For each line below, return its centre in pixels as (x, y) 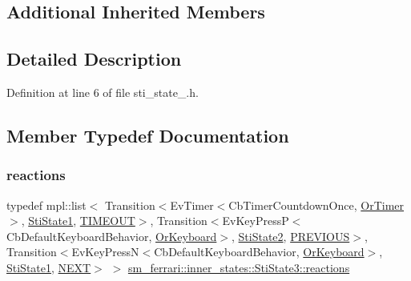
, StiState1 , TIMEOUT (78, 221)
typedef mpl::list (46, 205)
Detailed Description (94, 59)
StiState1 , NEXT (49, 267)
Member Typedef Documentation (148, 135)
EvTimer (192, 205)
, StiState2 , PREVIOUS (291, 236)
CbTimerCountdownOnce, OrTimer (316, 205)
